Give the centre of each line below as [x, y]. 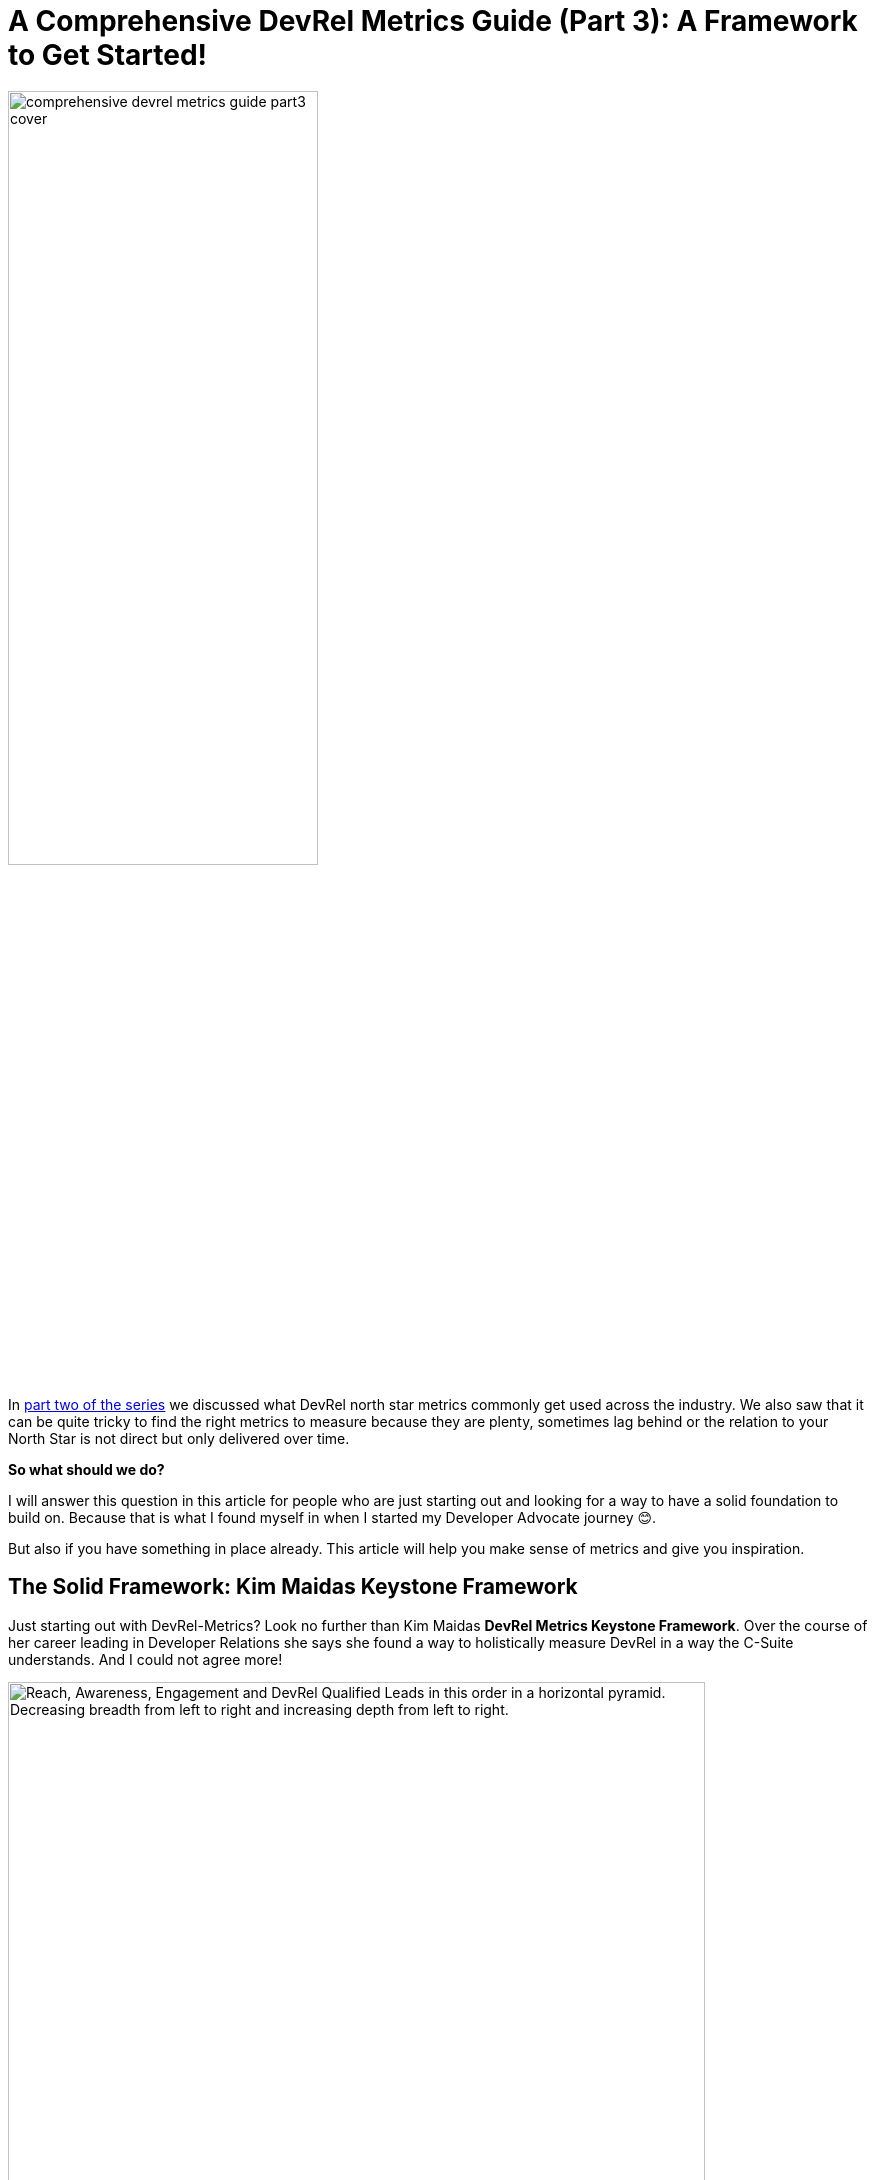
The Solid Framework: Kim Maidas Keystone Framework [293, 1587]
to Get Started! [108, 55]
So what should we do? [86, 1469]
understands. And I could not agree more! [145, 1659]
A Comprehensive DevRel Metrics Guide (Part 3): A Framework [433, 21]
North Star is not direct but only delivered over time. [179, 1438]
